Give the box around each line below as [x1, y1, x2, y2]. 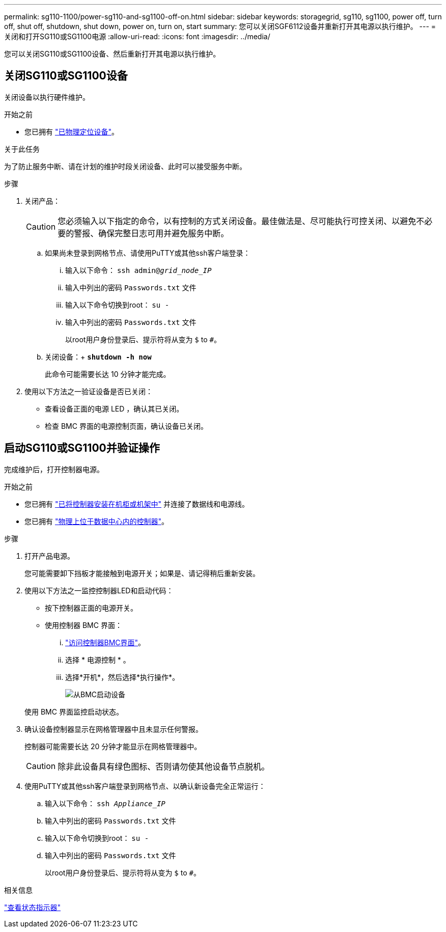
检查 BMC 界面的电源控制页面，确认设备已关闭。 [45, 421, 208, 430]
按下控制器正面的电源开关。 [45, 603, 137, 612]
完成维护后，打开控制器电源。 [4, 464, 104, 474]
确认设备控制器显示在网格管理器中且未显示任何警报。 [24, 724, 203, 733]
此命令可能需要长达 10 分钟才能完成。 [45, 369, 171, 378]
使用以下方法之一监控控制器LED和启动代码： [24, 586, 174, 595]
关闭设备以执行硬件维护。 [4, 92, 90, 101]
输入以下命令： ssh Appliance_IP [45, 799, 165, 808]
